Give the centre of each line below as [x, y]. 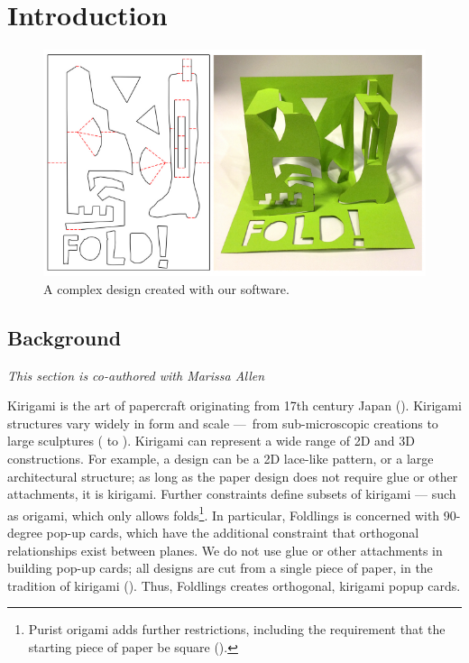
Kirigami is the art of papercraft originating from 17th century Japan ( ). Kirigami [234, 405]
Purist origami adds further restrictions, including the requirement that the [237, 629]
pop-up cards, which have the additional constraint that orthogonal [233, 533]
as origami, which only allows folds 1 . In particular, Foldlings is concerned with [224, 513]
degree [25, 533]
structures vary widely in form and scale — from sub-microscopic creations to [223, 423]
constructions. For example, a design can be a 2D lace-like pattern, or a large [221, 458]
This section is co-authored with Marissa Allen [136, 375]
